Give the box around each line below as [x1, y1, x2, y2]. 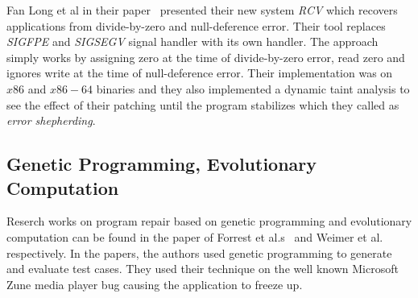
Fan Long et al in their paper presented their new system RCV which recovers [6, 2, 398, 18]
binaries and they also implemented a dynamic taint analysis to [96, 80, 410, 97]
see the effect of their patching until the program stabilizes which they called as [6, 96, 399, 113]
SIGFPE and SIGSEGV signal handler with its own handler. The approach [6, 33, 379, 50]
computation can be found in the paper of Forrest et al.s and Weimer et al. [6, 228, 383, 245]
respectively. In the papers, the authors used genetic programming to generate [6, 244, 392, 261]
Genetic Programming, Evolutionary [6, 151, 317, 176]
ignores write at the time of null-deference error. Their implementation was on [6, 64, 393, 81]
